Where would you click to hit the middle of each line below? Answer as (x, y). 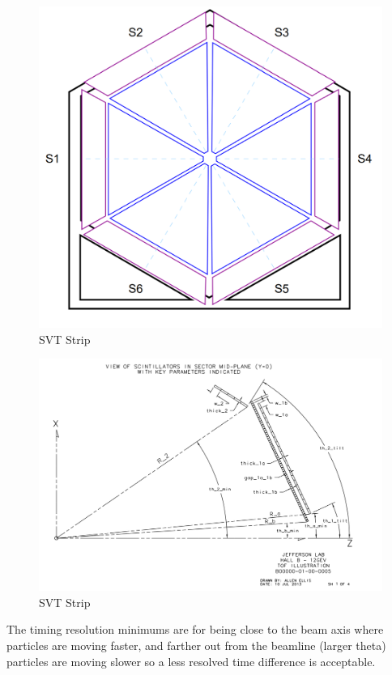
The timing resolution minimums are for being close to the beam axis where (195, 629)
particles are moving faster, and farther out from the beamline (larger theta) (196, 645)
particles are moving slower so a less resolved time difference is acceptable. (191, 661)
